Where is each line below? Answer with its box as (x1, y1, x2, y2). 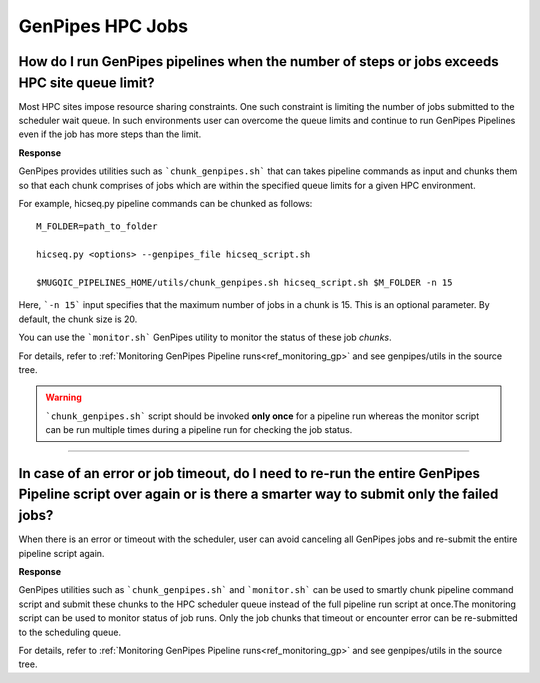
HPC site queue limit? (18, 74, 155, 91)
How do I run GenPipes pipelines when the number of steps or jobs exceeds (18, 53, 499, 70)
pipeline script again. (18, 547, 105, 559)
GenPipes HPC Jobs (18, 15, 189, 37)
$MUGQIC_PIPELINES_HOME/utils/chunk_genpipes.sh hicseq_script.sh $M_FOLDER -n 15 (36, 276, 453, 288)
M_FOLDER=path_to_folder (36, 221, 158, 232)
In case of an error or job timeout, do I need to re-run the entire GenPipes (18, 465, 480, 482)
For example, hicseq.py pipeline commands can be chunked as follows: (18, 198, 313, 209)
